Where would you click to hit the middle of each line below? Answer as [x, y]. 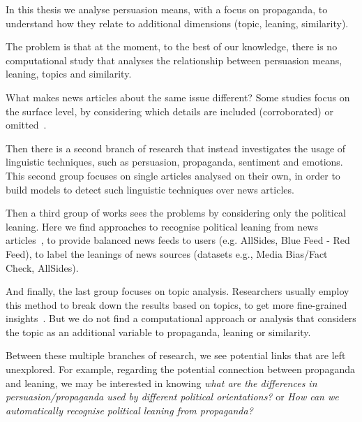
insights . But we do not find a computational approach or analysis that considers [181, 318]
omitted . [26, 125]
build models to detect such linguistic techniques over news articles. [150, 189]
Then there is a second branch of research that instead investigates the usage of [176, 148]
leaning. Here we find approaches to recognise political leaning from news [162, 226]
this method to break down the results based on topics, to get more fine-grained [176, 304]
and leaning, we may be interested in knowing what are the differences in [161, 383]
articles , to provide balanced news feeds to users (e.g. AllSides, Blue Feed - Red [178, 240]
